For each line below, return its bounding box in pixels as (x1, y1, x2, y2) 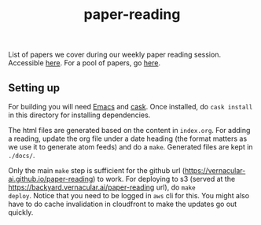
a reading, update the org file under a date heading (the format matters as (8, 134, 248, 143)
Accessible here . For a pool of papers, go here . (8, 58, 161, 68)
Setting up (8, 81, 61, 94)
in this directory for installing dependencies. (8, 110, 151, 120)
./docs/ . (8, 151, 35, 160)
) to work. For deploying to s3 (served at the (93, 175, 236, 183)
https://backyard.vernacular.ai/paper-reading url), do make (8, 183, 196, 192)
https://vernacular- (184, 166, 246, 175)
